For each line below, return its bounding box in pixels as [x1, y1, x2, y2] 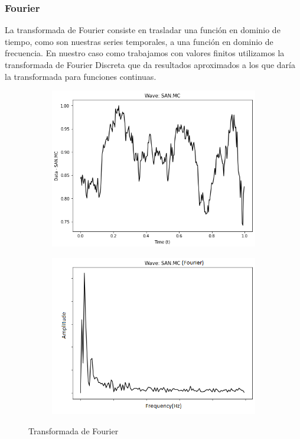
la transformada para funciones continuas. [5, 70, 156, 82]
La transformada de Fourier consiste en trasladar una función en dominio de [5, 24, 281, 36]
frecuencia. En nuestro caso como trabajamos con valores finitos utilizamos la [5, 47, 285, 59]
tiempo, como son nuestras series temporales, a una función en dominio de [5, 35, 273, 47]
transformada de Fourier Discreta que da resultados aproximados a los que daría [5, 59, 295, 70]
